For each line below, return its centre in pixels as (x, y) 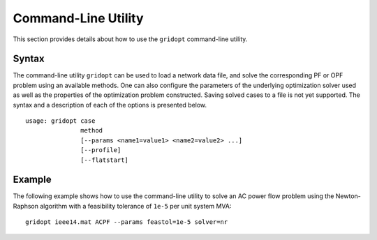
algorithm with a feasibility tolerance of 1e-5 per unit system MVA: (135, 206)
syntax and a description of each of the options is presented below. (110, 105)
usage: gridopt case (60, 121)
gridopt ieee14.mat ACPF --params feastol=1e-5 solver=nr (127, 222)
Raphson (25, 206)
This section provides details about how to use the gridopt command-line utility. (130, 39)
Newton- (348, 196)
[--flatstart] (105, 160)
